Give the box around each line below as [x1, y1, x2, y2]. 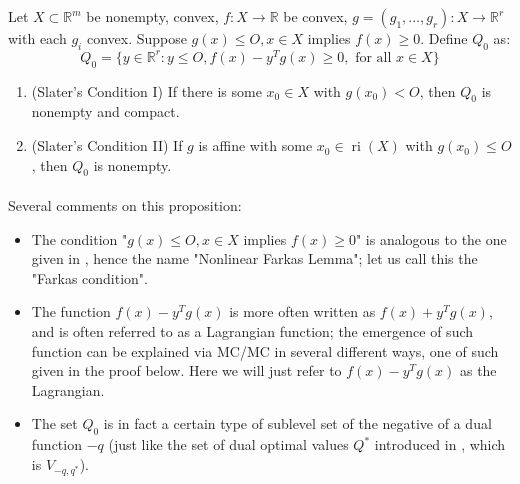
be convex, [283, 6, 348, 26]
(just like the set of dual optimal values [108, 434, 349, 455]
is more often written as [229, 301, 376, 322]
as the [459, 360, 497, 381]
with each [8, 28, 67, 48]
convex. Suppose [86, 28, 187, 48]
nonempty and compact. [31, 101, 180, 122]
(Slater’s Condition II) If [31, 135, 183, 156]
